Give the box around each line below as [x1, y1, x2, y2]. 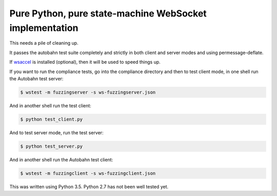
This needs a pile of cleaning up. [9, 40, 79, 46]
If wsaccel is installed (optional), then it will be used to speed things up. [9, 59, 161, 65]
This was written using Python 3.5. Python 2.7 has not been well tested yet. [9, 183, 169, 190]
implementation [9, 22, 78, 33]
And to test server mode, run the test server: [9, 129, 104, 136]
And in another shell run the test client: [9, 102, 92, 109]
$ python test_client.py [20, 116, 83, 122]
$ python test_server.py [20, 143, 83, 149]
